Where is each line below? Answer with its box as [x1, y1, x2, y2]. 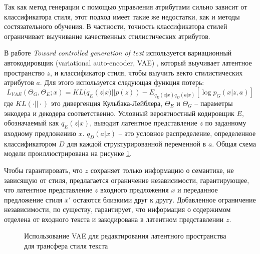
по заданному [205, 117, 246, 128]
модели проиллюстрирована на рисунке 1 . [4, 148, 132, 158]
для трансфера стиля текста [24, 240, 108, 251]
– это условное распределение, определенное [118, 127, 256, 138]
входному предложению [4, 127, 76, 138]
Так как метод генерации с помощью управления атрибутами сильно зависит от [4, 1, 247, 11]
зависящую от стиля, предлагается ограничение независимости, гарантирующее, [4, 174, 249, 185]
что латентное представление [4, 184, 93, 195]
